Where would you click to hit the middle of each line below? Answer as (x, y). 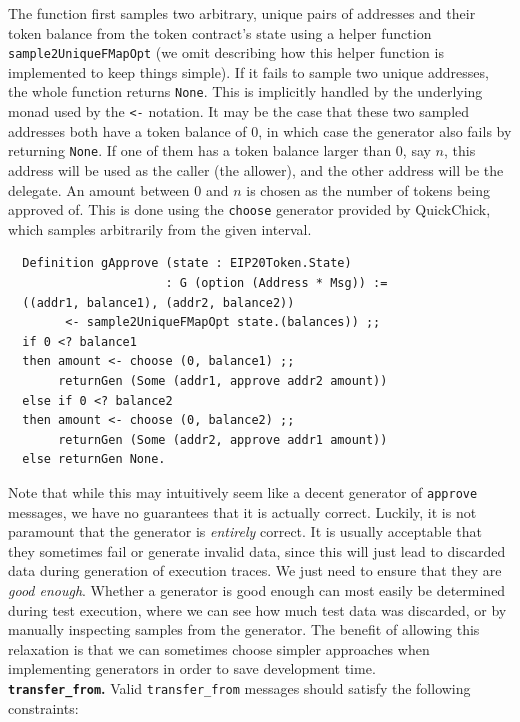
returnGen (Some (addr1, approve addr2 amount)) (223, 381)
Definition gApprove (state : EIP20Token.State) (187, 263)
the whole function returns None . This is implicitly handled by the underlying (245, 91)
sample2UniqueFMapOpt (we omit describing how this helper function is (226, 52)
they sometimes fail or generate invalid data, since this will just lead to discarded (257, 550)
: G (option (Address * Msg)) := (276, 283)
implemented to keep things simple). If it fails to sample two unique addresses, (248, 71)
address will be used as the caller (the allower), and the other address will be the (256, 170)
